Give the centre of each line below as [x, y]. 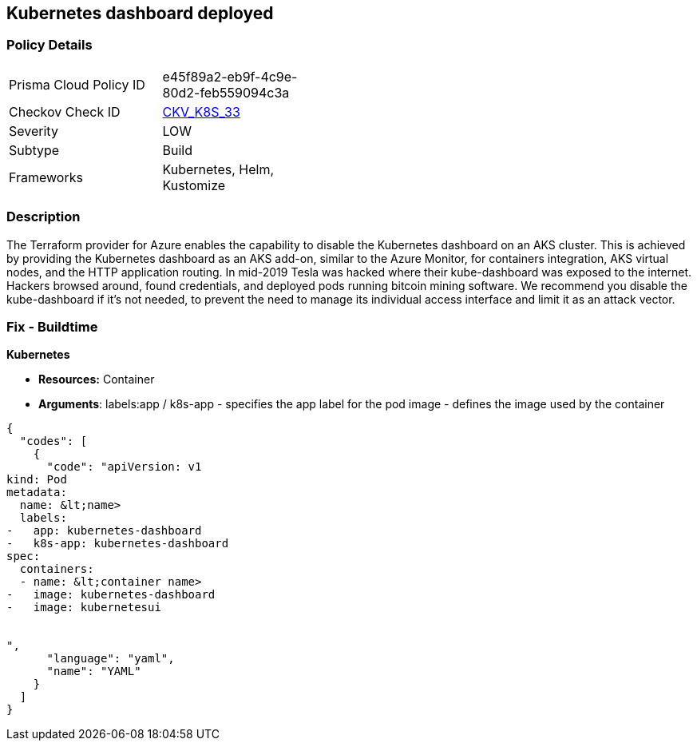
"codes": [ [53, 441]
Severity [34, 131]
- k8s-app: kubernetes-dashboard [118, 544]
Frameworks [46, 177]
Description [44, 217]
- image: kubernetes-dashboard [111, 595]
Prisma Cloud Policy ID [77, 84]
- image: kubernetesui [84, 608]
